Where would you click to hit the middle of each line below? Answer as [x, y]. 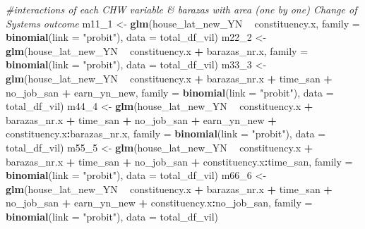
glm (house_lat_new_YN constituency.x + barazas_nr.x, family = [157, 50]
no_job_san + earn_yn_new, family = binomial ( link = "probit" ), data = [170, 92]
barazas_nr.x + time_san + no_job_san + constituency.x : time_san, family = [179, 161]
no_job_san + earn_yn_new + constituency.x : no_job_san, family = [159, 203]
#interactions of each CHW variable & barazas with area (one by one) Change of [181, 9]
